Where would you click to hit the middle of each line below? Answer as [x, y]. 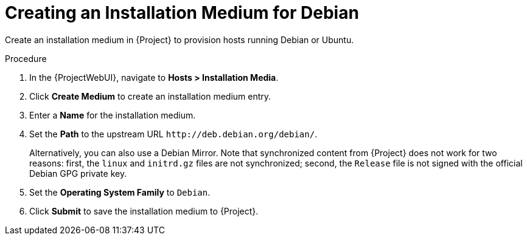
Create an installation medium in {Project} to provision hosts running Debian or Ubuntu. [180, 39]
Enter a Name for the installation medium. [113, 115]
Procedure [26, 58]
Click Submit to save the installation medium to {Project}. [144, 211]
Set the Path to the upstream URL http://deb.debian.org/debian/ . [173, 134]
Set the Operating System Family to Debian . [120, 192]
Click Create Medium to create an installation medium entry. [150, 96]
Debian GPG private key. [78, 173]
